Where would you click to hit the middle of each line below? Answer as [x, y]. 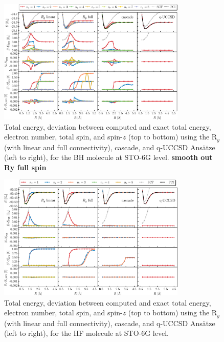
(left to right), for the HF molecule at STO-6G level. [86, 333]
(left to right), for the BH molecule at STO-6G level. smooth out [108, 157]
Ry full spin [25, 167]
